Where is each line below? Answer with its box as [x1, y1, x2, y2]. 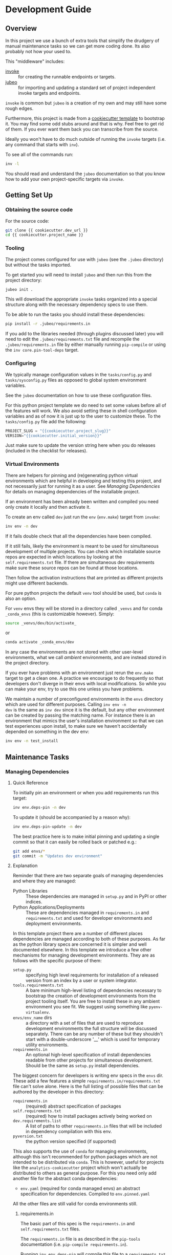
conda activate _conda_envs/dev [5, 640, 74, 645]
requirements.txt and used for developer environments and [25, 915, 152, 921]
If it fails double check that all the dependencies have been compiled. [5, 533, 152, 539]
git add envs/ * [12, 849, 46, 854]
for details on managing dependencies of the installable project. [5, 488, 140, 494]
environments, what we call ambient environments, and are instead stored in [5, 654, 166, 661]
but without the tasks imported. [5, 262, 72, 268]
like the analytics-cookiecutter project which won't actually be [12, 1164, 147, 1171]
